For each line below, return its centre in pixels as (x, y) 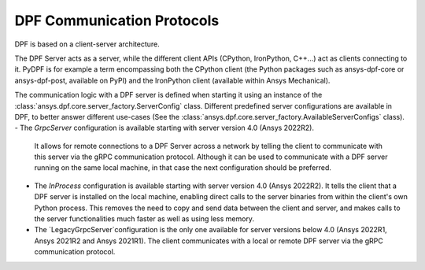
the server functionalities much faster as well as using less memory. (144, 219)
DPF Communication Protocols (117, 20)
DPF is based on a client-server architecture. (87, 44)
